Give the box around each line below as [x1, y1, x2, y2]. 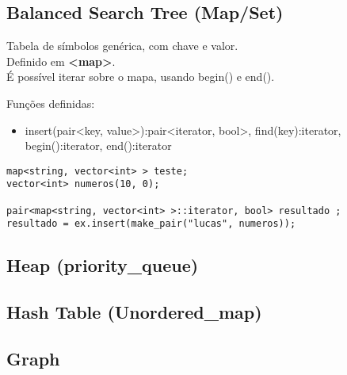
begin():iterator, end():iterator [25, 137, 172, 154]
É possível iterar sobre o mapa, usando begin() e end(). [6, 68, 275, 85]
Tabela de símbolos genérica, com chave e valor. [6, 37, 238, 54]
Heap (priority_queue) [6, 253, 199, 277]
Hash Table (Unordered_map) [6, 300, 262, 324]
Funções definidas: [6, 94, 95, 111]
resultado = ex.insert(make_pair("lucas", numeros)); [6, 218, 296, 230]
